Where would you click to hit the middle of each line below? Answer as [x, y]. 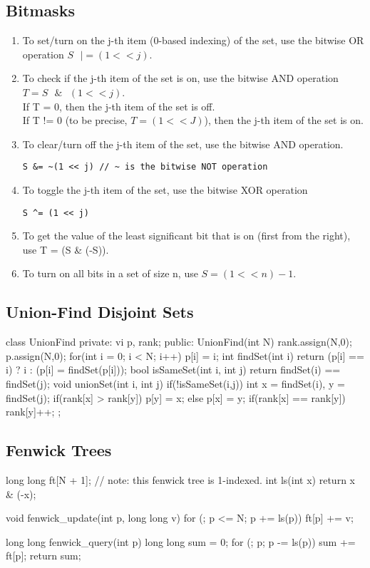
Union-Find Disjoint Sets [100, 312]
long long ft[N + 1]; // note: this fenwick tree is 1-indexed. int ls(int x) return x [180, 480]
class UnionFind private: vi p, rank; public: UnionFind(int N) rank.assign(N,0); [179, 342]
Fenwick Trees [59, 450]
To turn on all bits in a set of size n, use [110, 273]
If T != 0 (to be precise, [75, 120]
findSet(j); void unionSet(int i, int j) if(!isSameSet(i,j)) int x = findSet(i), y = [175, 384]
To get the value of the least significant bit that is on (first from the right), [186, 236]
